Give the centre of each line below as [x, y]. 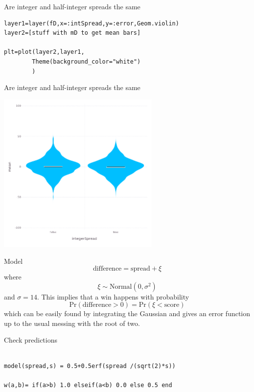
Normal [121, 287]
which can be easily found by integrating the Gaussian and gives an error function [127, 313]
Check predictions [31, 339]
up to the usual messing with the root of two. [72, 323]
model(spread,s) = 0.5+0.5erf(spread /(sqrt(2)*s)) [90, 366]
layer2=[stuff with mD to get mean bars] [72, 33]
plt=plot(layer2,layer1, [44, 52]
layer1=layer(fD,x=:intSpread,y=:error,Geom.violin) [92, 23]
